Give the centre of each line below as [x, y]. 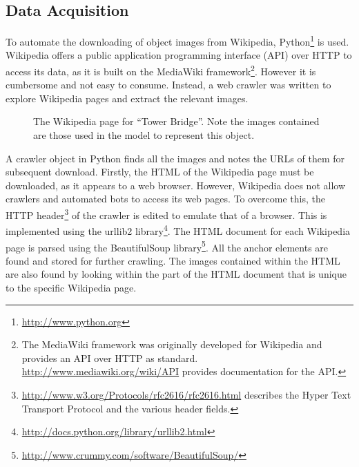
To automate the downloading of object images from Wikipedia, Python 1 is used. [177, 40]
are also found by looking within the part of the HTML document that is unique [176, 274]
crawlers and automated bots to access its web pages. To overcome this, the [165, 199]
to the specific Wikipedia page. [71, 287]
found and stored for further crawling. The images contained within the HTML [173, 260]
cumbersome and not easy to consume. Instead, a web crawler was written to [168, 85]
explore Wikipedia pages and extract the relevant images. [127, 98]
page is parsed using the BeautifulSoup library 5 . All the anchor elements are [167, 246]
